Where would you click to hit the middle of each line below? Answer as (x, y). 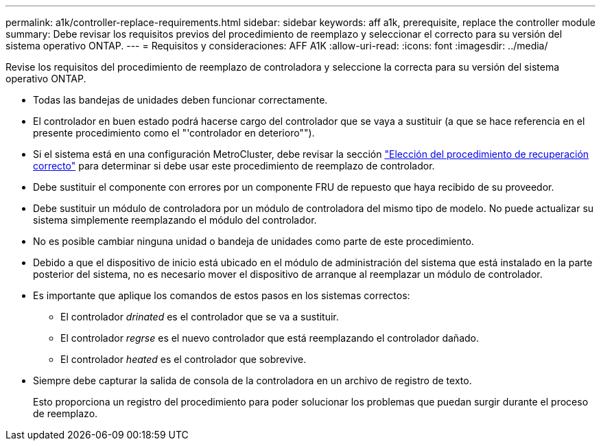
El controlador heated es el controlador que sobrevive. (184, 359)
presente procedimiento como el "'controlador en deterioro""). (174, 133)
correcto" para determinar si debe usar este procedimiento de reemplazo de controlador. (234, 166)
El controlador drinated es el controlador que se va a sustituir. (200, 317)
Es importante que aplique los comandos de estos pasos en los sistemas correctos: (222, 295)
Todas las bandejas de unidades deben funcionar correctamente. (180, 100)
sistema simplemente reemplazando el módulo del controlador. (175, 220)
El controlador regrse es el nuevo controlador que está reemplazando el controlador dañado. (270, 338)
